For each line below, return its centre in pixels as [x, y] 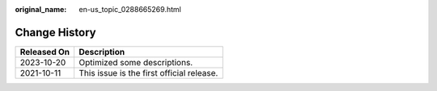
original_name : [41, 9]
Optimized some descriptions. [136, 62]
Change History [55, 32]
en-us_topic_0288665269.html [130, 9]
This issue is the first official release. [148, 72]
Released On [45, 52]
